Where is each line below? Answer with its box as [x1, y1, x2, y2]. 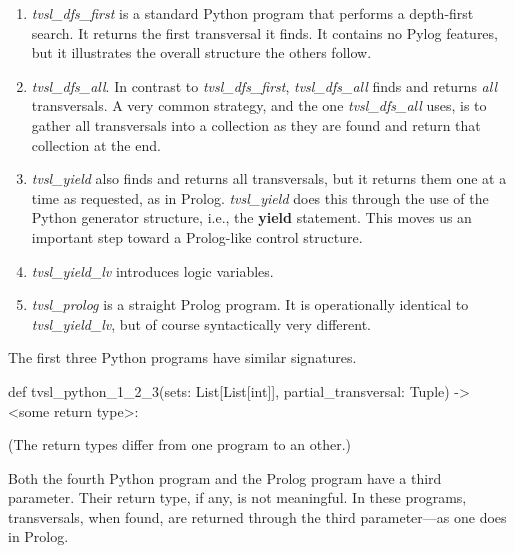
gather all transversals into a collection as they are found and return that [31, 114, 481, 135]
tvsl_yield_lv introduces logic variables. [31, 260, 274, 281]
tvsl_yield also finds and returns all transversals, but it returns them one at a [31, 168, 507, 189]
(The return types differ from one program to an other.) [8, 434, 351, 455]
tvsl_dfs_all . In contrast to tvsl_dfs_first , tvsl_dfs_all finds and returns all [31, 75, 497, 96]
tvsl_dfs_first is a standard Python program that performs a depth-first [31, 3, 474, 23]
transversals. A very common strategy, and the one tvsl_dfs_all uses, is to [31, 95, 487, 116]
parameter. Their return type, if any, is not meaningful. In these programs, [8, 487, 467, 508]
